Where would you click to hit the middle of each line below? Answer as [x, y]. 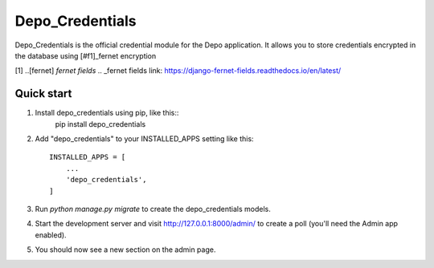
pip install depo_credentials [100, 124]
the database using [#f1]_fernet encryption [86, 55]
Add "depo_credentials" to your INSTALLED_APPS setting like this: [144, 139]
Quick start [43, 93]
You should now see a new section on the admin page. [125, 250]
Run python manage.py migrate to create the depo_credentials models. [153, 209]
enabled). [51, 235]
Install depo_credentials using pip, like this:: [107, 113]
